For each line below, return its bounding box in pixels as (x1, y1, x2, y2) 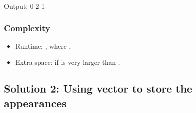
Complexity (4, 21, 50, 34)
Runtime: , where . (15, 40, 71, 51)
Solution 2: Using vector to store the (4, 81, 193, 96)
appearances (4, 95, 67, 110)
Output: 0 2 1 (4, 1, 45, 11)
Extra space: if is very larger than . (15, 57, 120, 67)
